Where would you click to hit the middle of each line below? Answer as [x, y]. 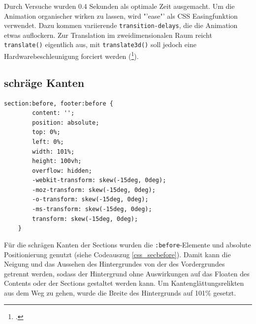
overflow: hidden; [62, 171]
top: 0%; [46, 132]
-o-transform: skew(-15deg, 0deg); [90, 200]
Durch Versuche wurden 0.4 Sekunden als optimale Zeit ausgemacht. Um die [119, 6]
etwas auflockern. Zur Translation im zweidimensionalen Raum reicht [108, 35]
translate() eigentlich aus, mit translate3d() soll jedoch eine [100, 44]
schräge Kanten [44, 82]
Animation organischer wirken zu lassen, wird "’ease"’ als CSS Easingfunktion [121, 15]
